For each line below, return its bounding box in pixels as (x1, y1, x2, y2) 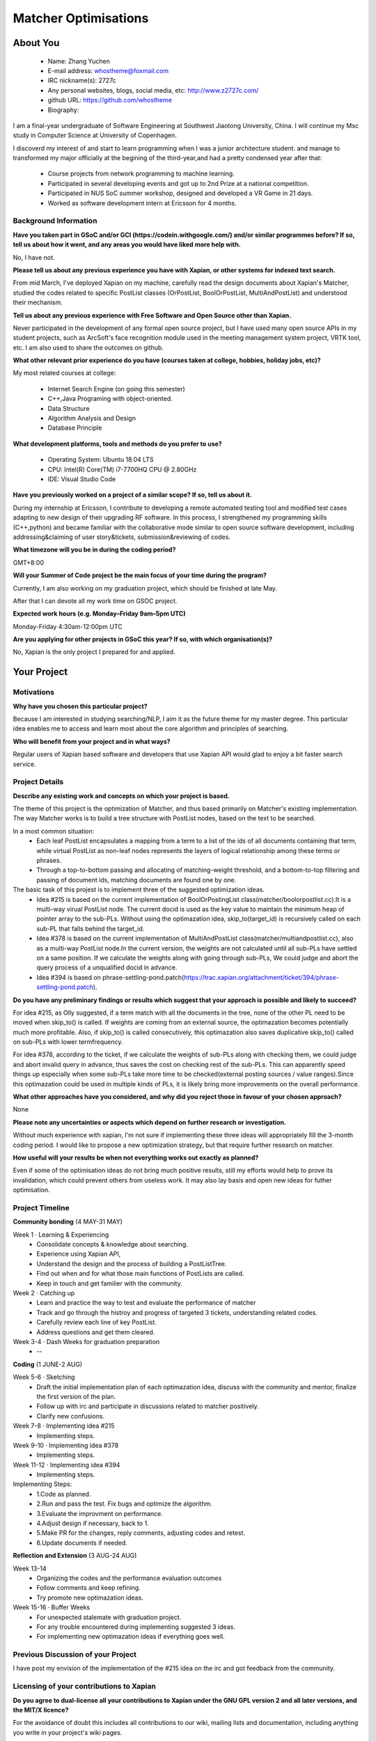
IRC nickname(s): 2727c (47, 77, 116, 85)
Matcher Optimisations (13, 10, 149, 26)
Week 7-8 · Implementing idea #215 (13, 1421, 115, 1430)
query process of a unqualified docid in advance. (36, 963, 178, 971)
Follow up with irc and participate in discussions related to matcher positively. (36, 1402, 259, 1410)
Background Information (13, 216, 97, 226)
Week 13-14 (13, 1564, 47, 1572)
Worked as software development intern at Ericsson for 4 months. (47, 198, 237, 207)
